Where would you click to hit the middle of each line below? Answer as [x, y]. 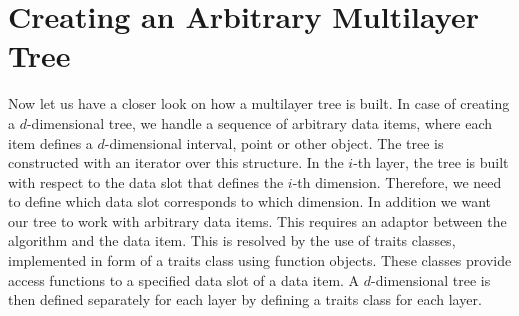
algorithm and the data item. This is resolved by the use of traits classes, [232, 240]
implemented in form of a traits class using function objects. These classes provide [260, 260]
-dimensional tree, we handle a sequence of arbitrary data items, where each [259, 122]
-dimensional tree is [431, 279]
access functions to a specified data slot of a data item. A [184, 279]
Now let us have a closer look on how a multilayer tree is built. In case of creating [259, 103]
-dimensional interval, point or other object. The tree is [274, 142]
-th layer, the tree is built [431, 162]
